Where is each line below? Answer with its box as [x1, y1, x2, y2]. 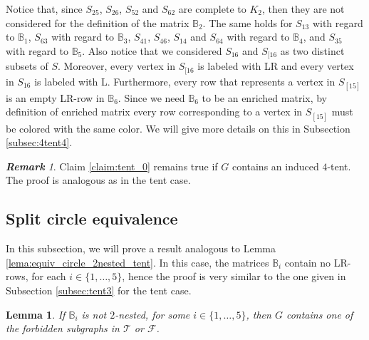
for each [31, 269, 66, 284]
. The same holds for [202, 15, 293, 30]
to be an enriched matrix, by [202, 90, 328, 105]
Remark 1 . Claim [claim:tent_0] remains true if [6, 158, 218, 173]
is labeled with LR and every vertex [197, 58, 354, 73]
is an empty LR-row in [6, 90, 105, 105]
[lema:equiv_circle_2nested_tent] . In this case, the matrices [6, 254, 269, 269]
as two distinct [280, 43, 345, 58]
